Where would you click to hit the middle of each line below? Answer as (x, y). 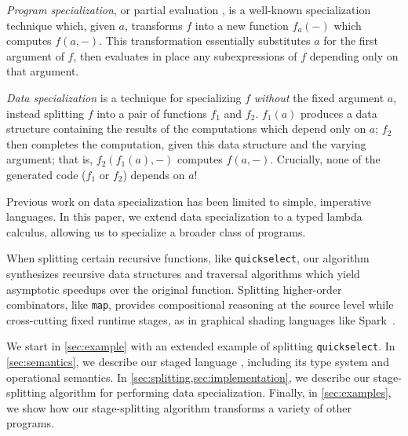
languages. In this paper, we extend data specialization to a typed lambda (184, 216)
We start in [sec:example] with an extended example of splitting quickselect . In (201, 346)
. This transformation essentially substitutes (205, 40)
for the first (351, 40)
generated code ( (46, 174)
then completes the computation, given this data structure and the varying (186, 143)
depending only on (354, 55)
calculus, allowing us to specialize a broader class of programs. (156, 231)
